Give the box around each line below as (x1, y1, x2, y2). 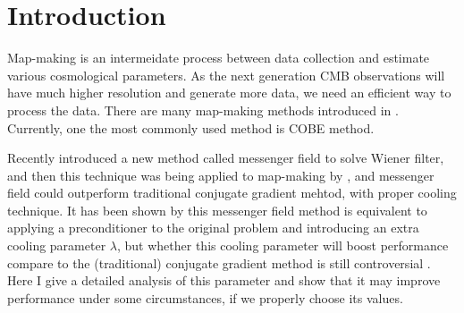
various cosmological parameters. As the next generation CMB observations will (7, 65, 445, 84)
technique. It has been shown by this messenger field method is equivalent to (7, 200, 427, 219)
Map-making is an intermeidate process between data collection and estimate (7, 48, 430, 67)
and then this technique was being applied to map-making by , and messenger (7, 165, 434, 184)
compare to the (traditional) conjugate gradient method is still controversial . (7, 253, 431, 272)
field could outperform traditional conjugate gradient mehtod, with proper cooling (7, 183, 457, 202)
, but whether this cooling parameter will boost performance (116, 236, 449, 255)
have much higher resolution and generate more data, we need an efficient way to (7, 83, 451, 102)
